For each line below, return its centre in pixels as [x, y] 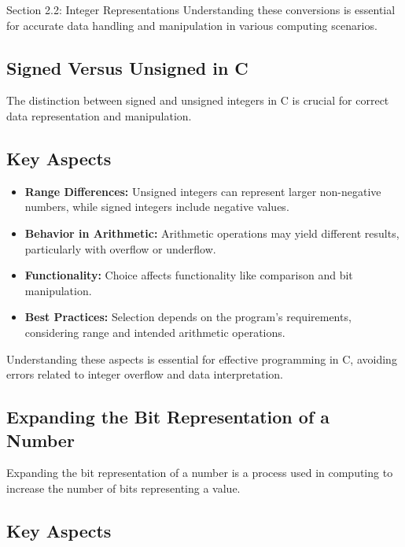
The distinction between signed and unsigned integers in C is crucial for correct [198, 100]
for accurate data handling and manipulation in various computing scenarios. [192, 25]
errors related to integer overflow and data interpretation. [145, 374]
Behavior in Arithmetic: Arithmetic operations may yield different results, [212, 233]
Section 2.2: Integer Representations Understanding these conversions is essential [201, 9]
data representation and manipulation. [99, 115]
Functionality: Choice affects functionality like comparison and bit [189, 275]
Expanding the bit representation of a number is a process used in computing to [200, 473]
